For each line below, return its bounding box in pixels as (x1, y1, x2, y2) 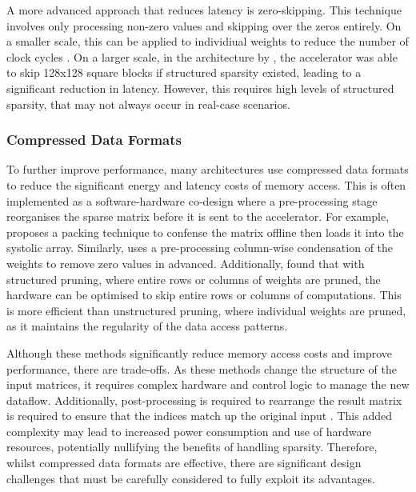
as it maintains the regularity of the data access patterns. (6, 318, 288, 334)
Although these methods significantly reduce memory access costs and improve (6, 344, 393, 361)
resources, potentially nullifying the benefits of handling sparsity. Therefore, (6, 438, 378, 455)
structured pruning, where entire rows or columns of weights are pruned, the (6, 270, 381, 287)
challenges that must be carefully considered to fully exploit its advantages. (6, 470, 375, 486)
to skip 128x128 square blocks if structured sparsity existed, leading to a (6, 64, 362, 81)
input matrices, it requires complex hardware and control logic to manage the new (6, 376, 410, 393)
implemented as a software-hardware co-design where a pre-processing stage (6, 192, 378, 209)
